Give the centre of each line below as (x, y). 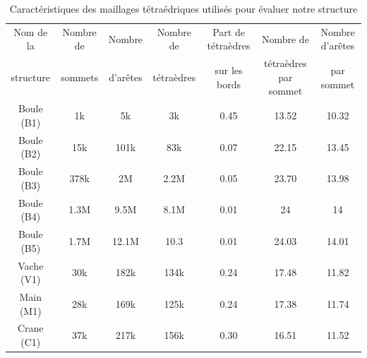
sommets (80, 77)
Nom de (31, 31)
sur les (229, 70)
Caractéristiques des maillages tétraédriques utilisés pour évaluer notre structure (183, 8)
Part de (229, 31)
